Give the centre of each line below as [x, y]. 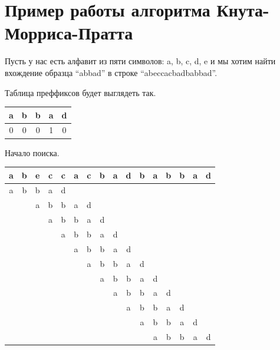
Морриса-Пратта [69, 33]
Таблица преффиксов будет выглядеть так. [80, 92]
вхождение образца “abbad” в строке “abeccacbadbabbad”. [111, 72]
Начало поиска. [32, 152]
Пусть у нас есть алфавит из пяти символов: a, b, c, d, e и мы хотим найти [140, 61]
